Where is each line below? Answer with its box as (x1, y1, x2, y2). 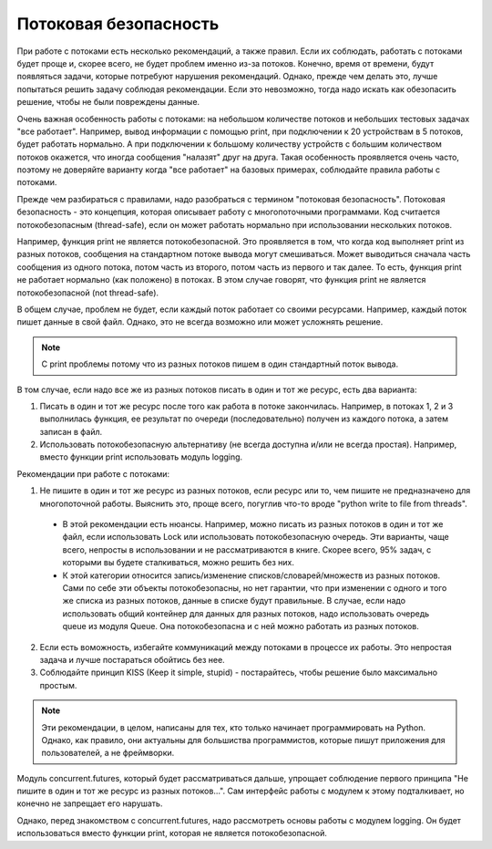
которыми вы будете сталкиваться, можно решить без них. (62, 557, 295, 568)
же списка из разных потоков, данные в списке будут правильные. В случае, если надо (62, 595, 405, 606)
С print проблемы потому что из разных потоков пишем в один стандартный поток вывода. (41, 358, 399, 369)
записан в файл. (39, 426, 103, 437)
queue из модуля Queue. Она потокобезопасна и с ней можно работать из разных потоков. (62, 621, 419, 632)
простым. (39, 679, 77, 690)
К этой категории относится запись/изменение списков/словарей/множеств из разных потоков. (62, 570, 441, 581)
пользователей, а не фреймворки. (41, 748, 175, 759)
